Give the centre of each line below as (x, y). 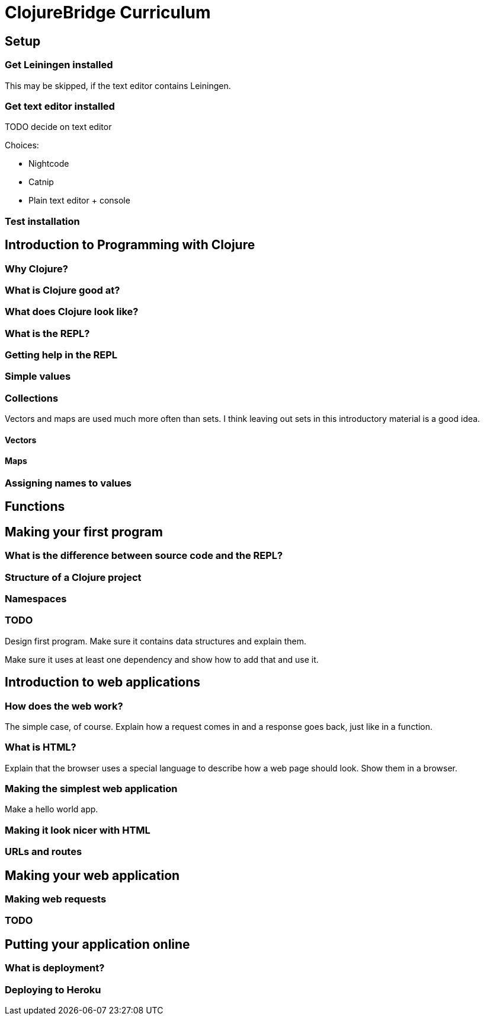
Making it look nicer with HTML (78, 830)
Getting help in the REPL (61, 355)
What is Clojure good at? (62, 290)
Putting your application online (97, 944)
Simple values (38, 376)
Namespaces (36, 598)
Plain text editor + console (79, 201)
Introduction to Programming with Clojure (130, 245)
